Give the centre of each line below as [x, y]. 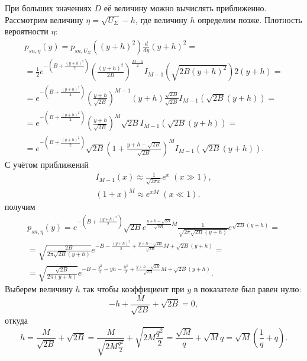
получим [20, 207]
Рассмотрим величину [44, 19]
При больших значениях [48, 8]
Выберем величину [39, 289]
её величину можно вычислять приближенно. [185, 8]
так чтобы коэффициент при [134, 289]
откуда [16, 320]
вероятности [27, 31]
